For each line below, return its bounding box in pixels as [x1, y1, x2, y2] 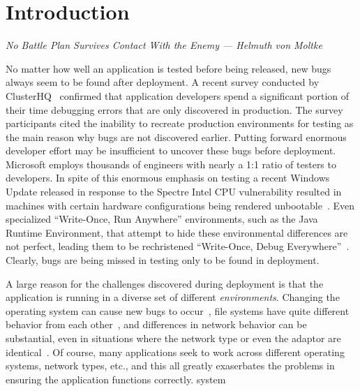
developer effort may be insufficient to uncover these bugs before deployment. [6, 143, 336, 158]
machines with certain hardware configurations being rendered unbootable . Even [6, 198, 354, 212]
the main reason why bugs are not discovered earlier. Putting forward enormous [6, 129, 347, 144]
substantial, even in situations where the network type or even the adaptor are [6, 331, 341, 345]
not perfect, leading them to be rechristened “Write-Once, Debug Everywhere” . [6, 239, 350, 253]
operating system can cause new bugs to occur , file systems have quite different [6, 303, 350, 318]
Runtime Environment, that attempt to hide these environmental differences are [6, 225, 348, 239]
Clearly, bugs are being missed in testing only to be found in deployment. [6, 253, 320, 267]
